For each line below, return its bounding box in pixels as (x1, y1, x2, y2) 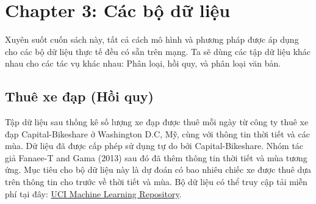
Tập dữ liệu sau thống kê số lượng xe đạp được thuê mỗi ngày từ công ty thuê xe (5, 115, 309, 128)
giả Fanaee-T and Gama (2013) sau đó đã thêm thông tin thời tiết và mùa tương (5, 151, 307, 164)
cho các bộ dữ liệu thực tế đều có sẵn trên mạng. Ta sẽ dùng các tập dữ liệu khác (5, 45, 311, 57)
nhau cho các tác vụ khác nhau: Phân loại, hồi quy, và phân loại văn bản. (5, 57, 281, 70)
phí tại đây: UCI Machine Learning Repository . (5, 187, 182, 200)
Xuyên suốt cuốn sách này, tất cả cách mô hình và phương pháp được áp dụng (5, 33, 299, 46)
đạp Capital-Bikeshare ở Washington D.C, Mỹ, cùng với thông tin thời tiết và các (5, 127, 310, 140)
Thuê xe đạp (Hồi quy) (5, 87, 154, 106)
